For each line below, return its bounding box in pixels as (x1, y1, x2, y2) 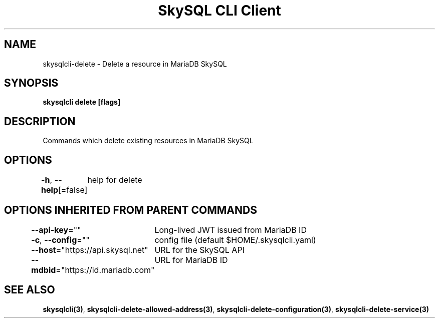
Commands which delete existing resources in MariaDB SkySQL (43, 136, 254, 145)
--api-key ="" (31, 224, 81, 235)
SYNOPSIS (4, 77, 59, 90)
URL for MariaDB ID (154, 254, 228, 265)
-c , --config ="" (31, 234, 90, 245)
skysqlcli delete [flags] (43, 98, 121, 107)
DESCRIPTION (4, 115, 76, 128)
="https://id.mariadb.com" (56, 264, 155, 275)
